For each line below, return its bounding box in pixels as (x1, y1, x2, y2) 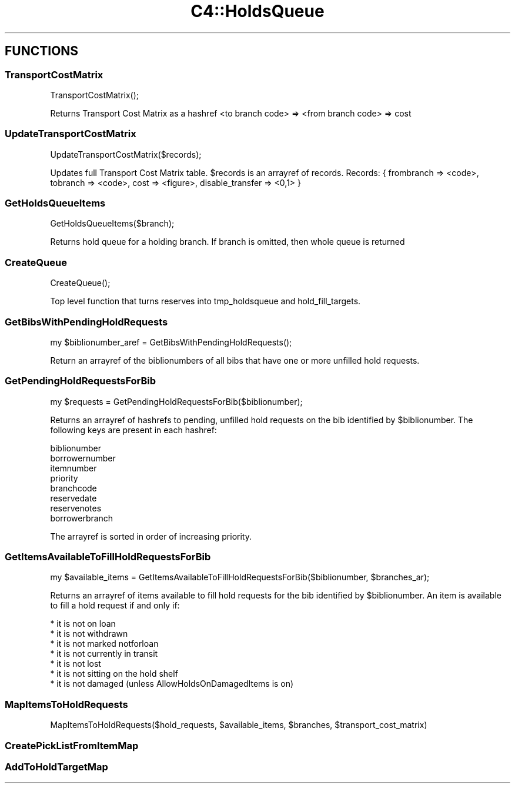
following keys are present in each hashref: (50, 424, 217, 435)
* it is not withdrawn (50, 629, 128, 639)
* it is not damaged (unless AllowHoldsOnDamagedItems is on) (50, 679, 294, 689)
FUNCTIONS (5, 44, 79, 59)
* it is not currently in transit (50, 649, 158, 659)
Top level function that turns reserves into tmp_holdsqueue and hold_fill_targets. (50, 296, 361, 307)
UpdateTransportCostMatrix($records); (50, 149, 202, 159)
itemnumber (50, 463, 97, 473)
